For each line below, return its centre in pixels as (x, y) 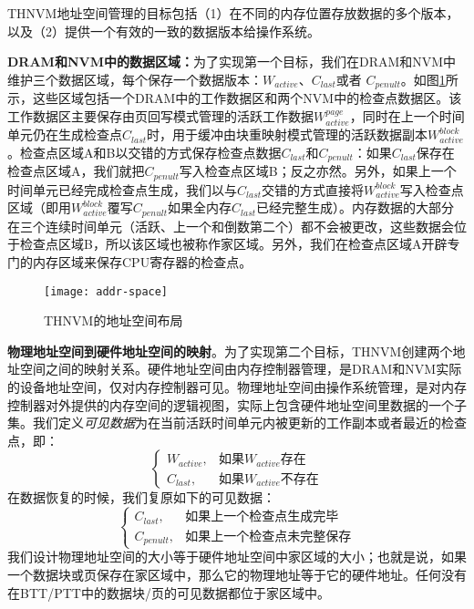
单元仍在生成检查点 (65, 134)
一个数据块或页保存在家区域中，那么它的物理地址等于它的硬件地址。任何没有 (237, 575)
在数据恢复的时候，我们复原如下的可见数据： (141, 497)
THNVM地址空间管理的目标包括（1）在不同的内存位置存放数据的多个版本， (233, 13)
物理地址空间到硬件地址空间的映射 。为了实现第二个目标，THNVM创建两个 (230, 351)
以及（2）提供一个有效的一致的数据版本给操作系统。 (164, 31)
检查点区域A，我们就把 (76, 171)
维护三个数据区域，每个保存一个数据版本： (135, 79)
